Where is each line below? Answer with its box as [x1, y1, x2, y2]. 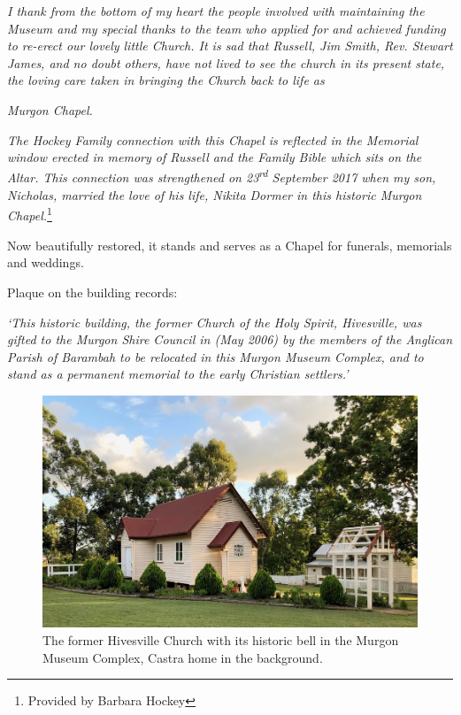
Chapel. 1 [7, 204, 52, 225]
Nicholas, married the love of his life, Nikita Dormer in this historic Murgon [7, 186, 422, 204]
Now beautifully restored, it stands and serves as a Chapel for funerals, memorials [7, 235, 452, 254]
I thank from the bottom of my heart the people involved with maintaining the [7, 2, 425, 19]
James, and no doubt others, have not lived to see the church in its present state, [7, 53, 445, 72]
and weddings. [7, 253, 84, 272]
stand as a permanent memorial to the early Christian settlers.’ [7, 365, 349, 383]
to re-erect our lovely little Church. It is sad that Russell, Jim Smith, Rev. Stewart [7, 36, 453, 55]
